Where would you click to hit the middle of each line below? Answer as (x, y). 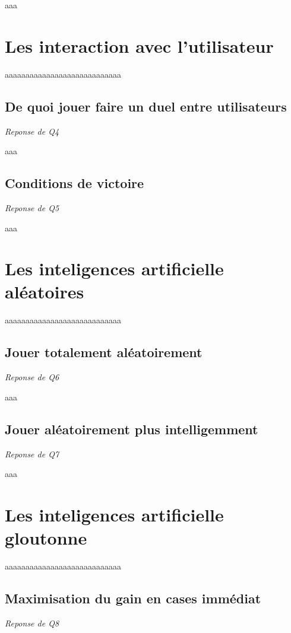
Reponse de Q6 (32, 377)
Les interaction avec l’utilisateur (139, 45)
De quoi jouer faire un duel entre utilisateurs (146, 106)
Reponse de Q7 (32, 454)
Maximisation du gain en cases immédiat (133, 598)
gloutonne (46, 538)
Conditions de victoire (75, 183)
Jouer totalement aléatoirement (104, 352)
